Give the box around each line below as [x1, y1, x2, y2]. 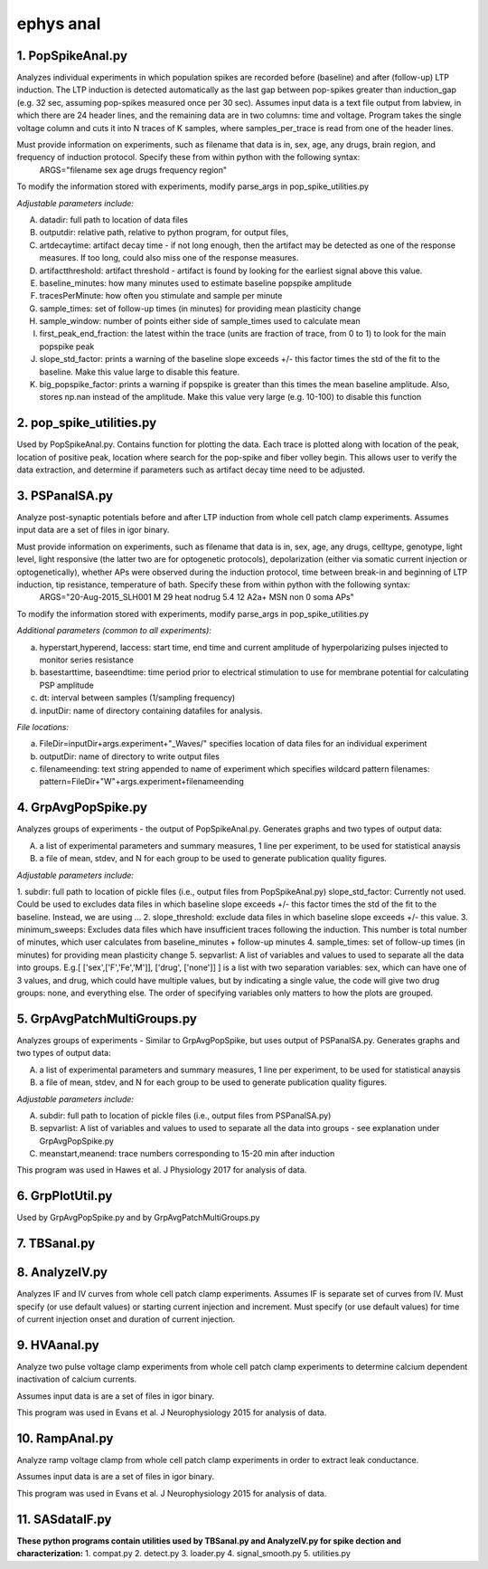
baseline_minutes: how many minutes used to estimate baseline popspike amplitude [39, 277, 352, 289]
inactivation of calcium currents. [16, 1374, 137, 1384]
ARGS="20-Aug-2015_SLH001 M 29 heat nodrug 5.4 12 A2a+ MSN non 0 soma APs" [39, 592, 354, 603]
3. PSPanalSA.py [16, 488, 113, 503]
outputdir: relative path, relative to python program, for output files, [39, 227, 289, 238]
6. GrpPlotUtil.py [16, 1188, 113, 1203]
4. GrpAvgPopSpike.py [16, 800, 148, 815]
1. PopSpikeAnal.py [16, 48, 128, 63]
